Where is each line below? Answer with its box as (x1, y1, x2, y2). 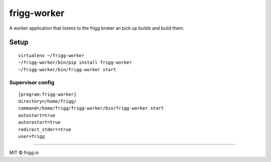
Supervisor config (9, 79, 55, 86)
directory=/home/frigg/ (18, 98, 77, 104)
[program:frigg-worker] (18, 91, 77, 97)
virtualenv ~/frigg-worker (18, 53, 85, 58)
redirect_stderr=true (18, 126, 71, 132)
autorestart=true (18, 119, 61, 125)
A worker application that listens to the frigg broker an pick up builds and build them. (9, 25, 185, 31)
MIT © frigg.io (9, 149, 39, 155)
